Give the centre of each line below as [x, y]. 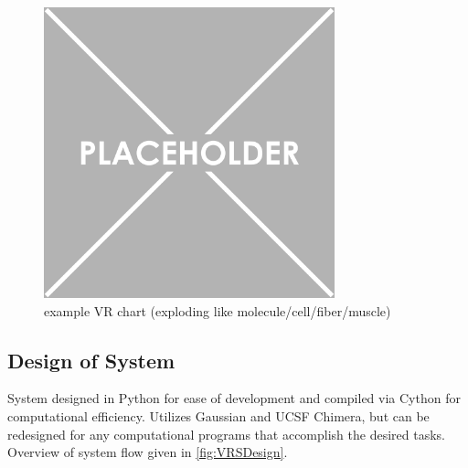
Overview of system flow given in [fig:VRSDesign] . [148, 452]
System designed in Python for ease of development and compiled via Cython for [234, 398]
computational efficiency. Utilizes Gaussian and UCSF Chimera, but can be [218, 415]
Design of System [91, 360]
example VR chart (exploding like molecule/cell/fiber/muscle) [218, 310]
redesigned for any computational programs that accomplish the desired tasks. [226, 434]
